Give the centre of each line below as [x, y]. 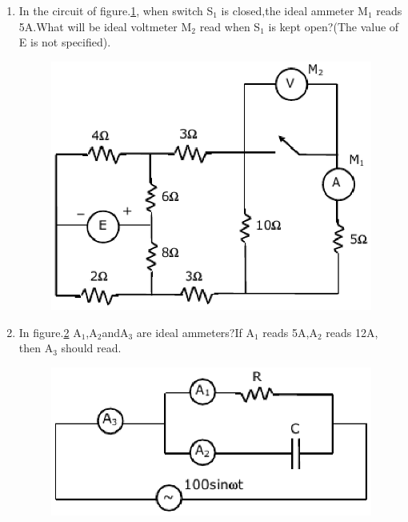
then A [36, 348]
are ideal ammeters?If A [195, 332]
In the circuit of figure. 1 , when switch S [116, 10]
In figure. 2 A [50, 332]
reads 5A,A [290, 332]
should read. [91, 348]
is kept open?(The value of [334, 26]
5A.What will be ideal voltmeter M [105, 26]
